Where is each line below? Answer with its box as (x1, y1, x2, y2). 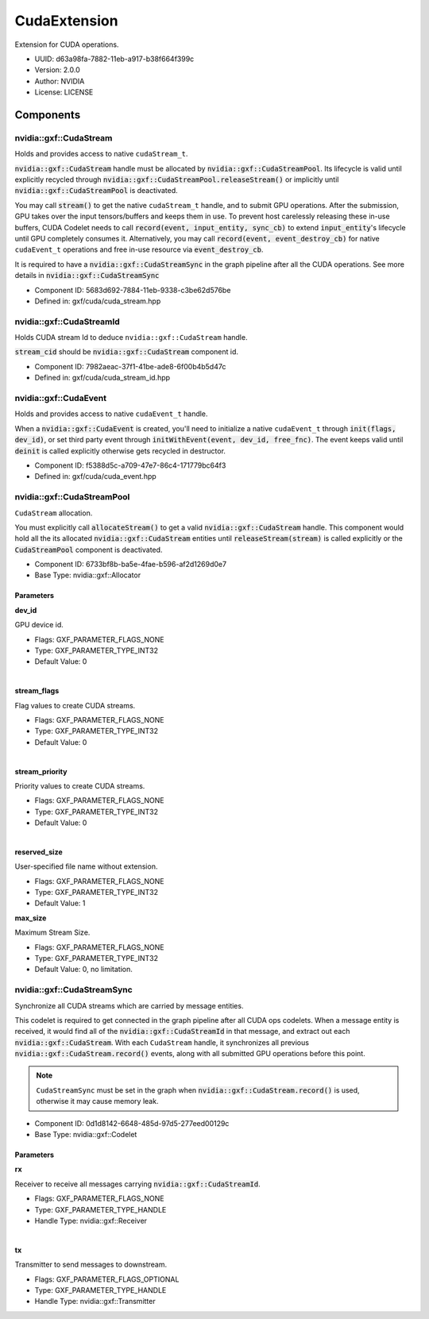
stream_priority (14, 766, 68, 776)
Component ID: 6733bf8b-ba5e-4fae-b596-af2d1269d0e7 (34, 560, 226, 569)
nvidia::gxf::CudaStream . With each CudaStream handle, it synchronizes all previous (14, 1037, 310, 1047)
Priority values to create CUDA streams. (14, 781, 145, 790)
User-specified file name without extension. (14, 862, 158, 871)
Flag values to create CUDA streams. (14, 700, 136, 710)
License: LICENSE (34, 87, 94, 97)
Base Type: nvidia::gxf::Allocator (34, 570, 141, 580)
